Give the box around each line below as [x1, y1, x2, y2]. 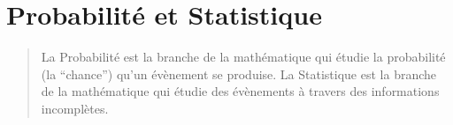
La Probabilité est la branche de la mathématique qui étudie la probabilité [41, 48, 446, 66]
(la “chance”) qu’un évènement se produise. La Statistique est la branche [41, 64, 437, 83]
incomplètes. [41, 99, 109, 117]
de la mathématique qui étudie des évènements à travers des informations [41, 82, 440, 100]
